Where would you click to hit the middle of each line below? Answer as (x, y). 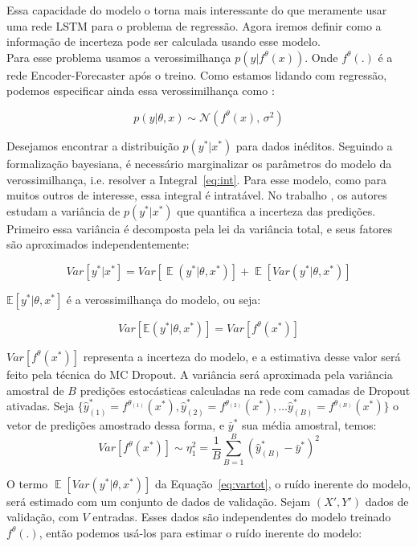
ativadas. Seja (41, 406)
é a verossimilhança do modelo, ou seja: (164, 299)
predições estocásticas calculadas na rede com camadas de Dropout (245, 390)
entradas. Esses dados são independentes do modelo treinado (242, 517)
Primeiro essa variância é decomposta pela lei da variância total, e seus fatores (200, 228)
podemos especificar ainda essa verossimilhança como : (141, 90)
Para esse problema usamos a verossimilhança (119, 57)
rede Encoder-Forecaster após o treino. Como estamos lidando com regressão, (197, 74)
